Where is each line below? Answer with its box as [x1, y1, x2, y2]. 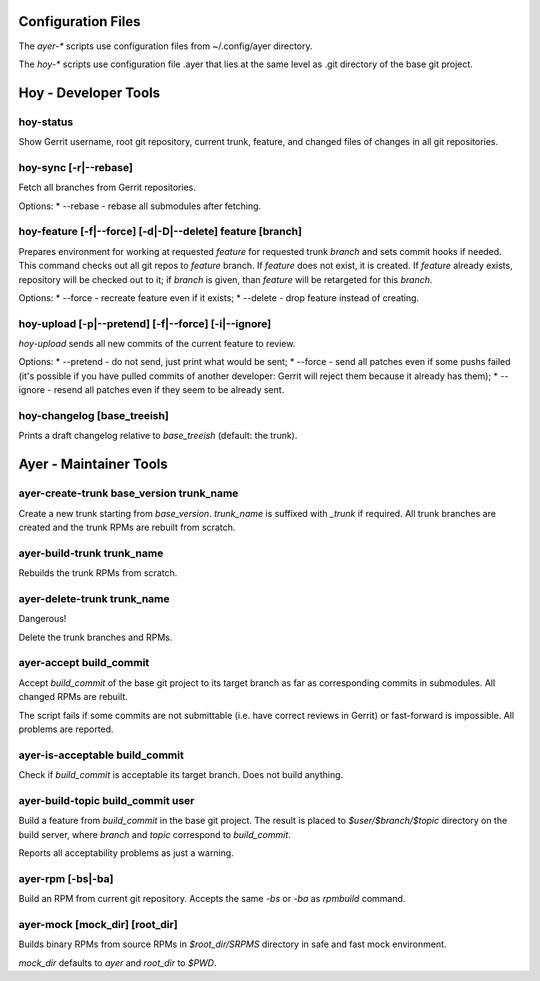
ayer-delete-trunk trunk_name [18, 591, 170, 605]
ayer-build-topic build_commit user [18, 793, 195, 807]
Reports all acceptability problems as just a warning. [18, 846, 234, 859]
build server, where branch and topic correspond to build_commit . [18, 828, 292, 840]
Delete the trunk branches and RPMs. [18, 631, 173, 643]
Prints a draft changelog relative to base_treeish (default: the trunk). [18, 430, 298, 442]
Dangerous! [18, 613, 67, 625]
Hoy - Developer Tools [18, 84, 161, 101]
